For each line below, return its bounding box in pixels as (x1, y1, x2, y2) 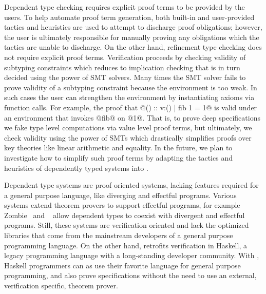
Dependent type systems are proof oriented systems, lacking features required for (4, 180, 259, 190)
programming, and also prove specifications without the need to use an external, (4, 270, 257, 281)
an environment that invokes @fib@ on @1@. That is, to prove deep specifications (4, 112, 260, 123)
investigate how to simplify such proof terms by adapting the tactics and (4, 152, 233, 163)
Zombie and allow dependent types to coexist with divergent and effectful (4, 209, 245, 220)
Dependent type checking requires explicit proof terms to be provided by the (4, 2, 245, 12)
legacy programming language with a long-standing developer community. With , (4, 250, 259, 261)
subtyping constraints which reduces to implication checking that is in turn (4, 62, 240, 72)
